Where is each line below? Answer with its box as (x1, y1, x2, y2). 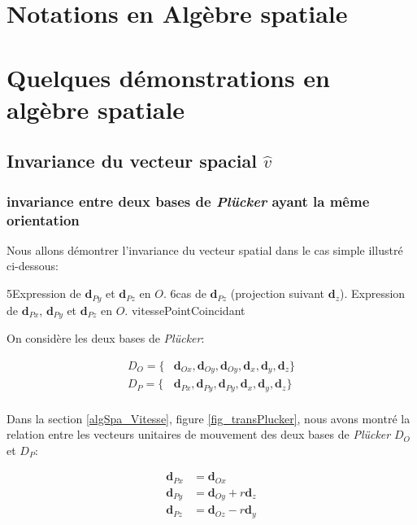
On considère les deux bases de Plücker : (7, 329, 205, 346)
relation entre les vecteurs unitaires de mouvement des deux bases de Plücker (7, 426, 391, 443)
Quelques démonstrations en (7, 60, 330, 94)
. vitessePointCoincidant (124, 301, 245, 318)
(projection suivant (230, 285, 325, 302)
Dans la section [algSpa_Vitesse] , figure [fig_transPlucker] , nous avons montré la (7, 409, 410, 427)
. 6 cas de (163, 285, 206, 302)
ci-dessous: (7, 257, 59, 274)
